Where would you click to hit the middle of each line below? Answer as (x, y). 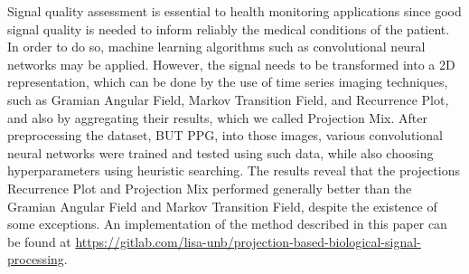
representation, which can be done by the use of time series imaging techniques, (228, 82)
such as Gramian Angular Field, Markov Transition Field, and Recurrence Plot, (228, 99)
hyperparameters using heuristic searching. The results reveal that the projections (234, 170)
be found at (39, 241)
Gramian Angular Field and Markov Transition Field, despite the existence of (222, 206)
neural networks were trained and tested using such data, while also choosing (220, 152)
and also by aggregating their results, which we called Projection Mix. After (217, 117)
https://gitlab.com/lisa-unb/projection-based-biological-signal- (248, 241)
